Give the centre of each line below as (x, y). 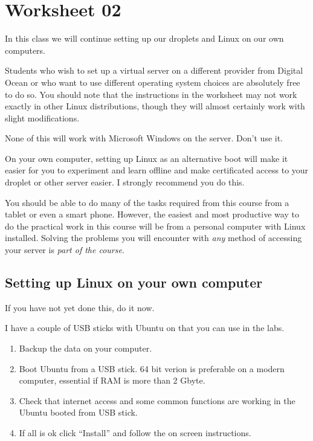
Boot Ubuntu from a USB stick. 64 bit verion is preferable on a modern (152, 368)
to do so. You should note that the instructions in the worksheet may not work (151, 94)
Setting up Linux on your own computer (134, 282)
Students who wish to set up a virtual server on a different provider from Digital (154, 70)
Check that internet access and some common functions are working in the (157, 400)
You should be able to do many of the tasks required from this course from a (147, 202)
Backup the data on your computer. (86, 348)
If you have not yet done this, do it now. (80, 307)
